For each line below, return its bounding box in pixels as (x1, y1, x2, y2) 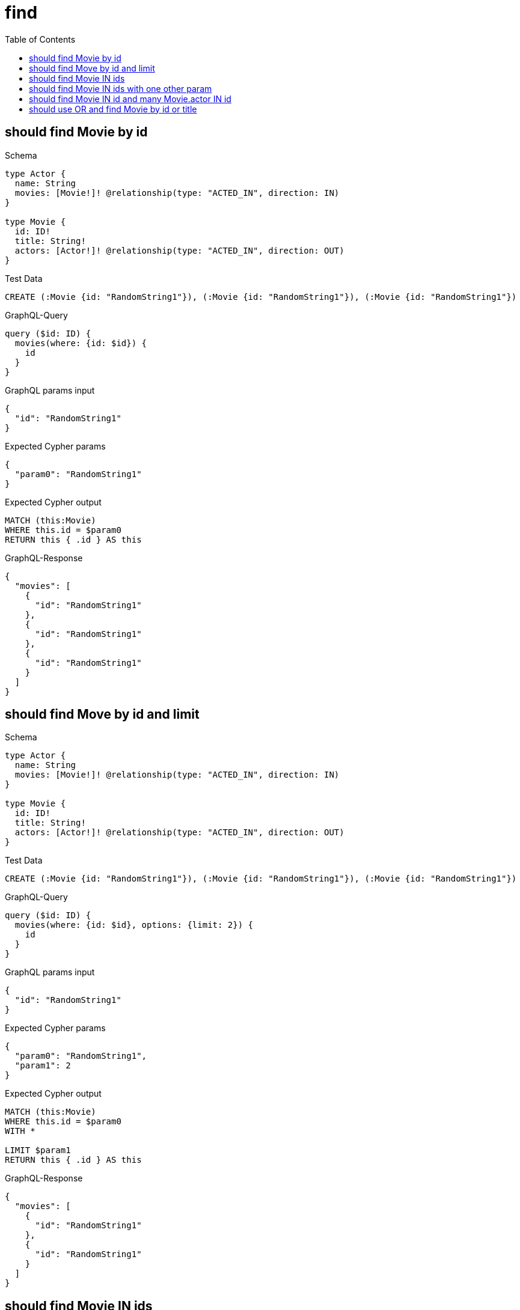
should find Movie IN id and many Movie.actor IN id (29, 93, 231, 104)
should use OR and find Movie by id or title (29, 103, 197, 114)
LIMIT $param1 (5, 1145, 71, 1156)
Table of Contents (5, 34, 76, 44)
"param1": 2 (14, 1061, 71, 1071)
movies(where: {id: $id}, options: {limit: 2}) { (14, 920, 254, 930)
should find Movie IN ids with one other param (29, 83, 212, 94)
